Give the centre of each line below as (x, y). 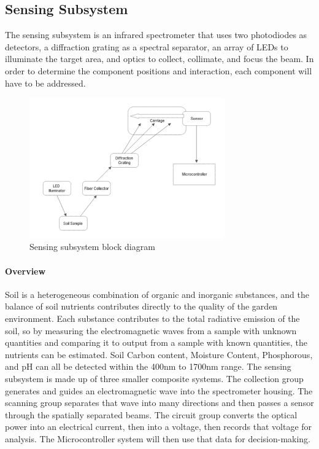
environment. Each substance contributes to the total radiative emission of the (152, 318)
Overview (25, 271)
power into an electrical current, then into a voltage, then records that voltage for (159, 427)
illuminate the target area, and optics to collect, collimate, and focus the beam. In (159, 59)
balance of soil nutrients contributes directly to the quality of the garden (141, 306)
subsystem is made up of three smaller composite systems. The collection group (154, 378)
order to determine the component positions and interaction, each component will (159, 70)
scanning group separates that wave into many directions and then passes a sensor (159, 403)
